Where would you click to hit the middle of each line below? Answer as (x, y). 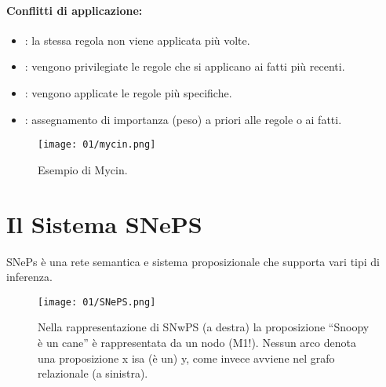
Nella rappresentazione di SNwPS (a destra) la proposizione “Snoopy (204, 327)
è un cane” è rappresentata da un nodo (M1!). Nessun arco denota (197, 342)
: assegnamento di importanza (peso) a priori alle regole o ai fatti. (183, 119)
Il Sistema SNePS (104, 223)
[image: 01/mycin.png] (97, 145)
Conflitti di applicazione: (75, 10)
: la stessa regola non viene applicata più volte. (137, 40)
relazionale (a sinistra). (93, 373)
